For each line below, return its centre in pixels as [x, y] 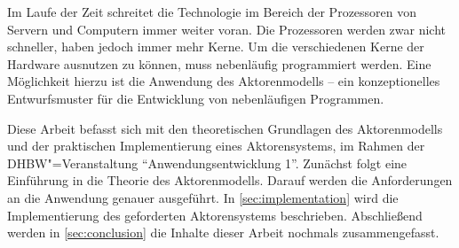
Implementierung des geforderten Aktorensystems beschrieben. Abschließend [215, 215]
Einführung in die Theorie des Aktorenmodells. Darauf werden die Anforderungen [230, 180]
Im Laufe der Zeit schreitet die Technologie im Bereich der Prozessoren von [212, 12]
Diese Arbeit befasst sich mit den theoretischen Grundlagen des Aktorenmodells [225, 128]
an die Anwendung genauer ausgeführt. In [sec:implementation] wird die [203, 197]
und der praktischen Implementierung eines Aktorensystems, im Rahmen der [216, 146]
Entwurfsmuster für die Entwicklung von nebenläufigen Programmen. [196, 98]
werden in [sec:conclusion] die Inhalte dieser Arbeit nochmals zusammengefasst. [223, 232]
